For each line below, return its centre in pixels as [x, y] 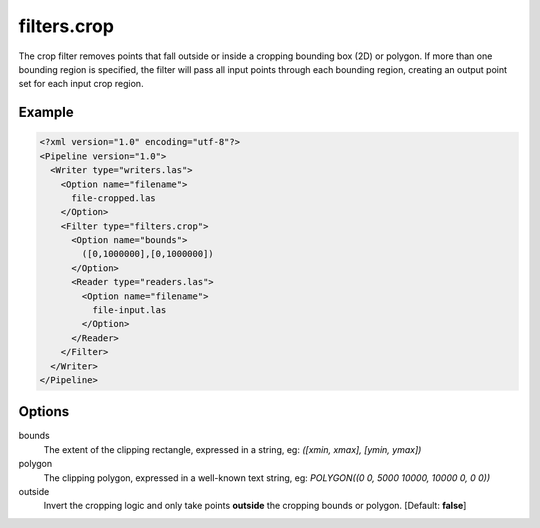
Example [46, 112]
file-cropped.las [114, 198]
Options [44, 411]
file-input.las [129, 310]
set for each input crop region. [81, 84]
